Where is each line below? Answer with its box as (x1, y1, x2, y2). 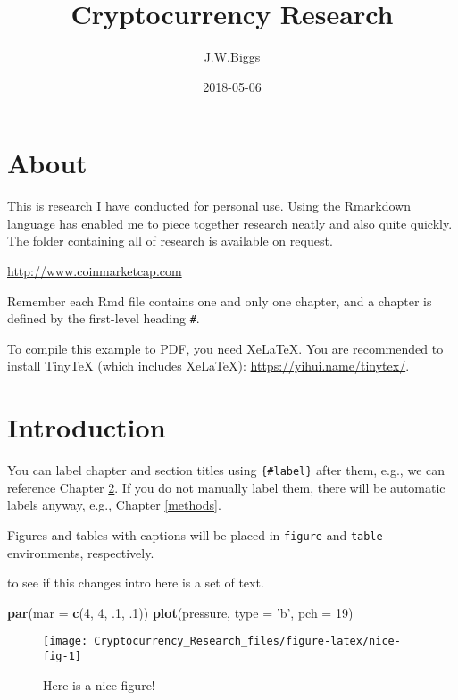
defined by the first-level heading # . (7, 309, 200, 328)
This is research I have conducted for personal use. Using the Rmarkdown (7, 196, 411, 215)
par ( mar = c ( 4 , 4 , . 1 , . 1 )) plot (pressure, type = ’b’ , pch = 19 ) (7, 603, 354, 621)
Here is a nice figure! (43, 675, 155, 694)
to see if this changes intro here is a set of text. (7, 573, 264, 592)
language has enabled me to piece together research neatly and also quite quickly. (7, 213, 453, 232)
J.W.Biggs (204, 47, 261, 66)
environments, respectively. (7, 543, 154, 562)
